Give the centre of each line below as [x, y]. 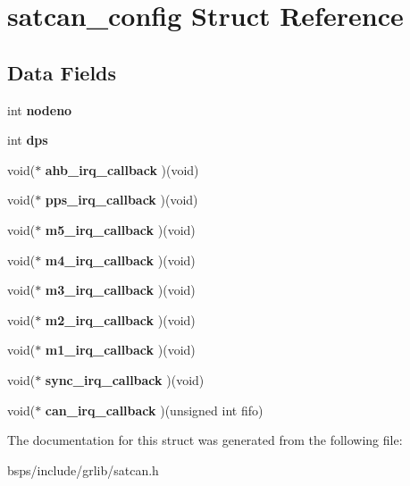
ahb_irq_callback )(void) [122, 169]
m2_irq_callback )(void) [120, 319]
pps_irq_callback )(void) [121, 200]
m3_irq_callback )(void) [120, 290]
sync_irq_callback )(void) [125, 379]
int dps [28, 140]
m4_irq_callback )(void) [120, 260]
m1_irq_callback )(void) [120, 350]
